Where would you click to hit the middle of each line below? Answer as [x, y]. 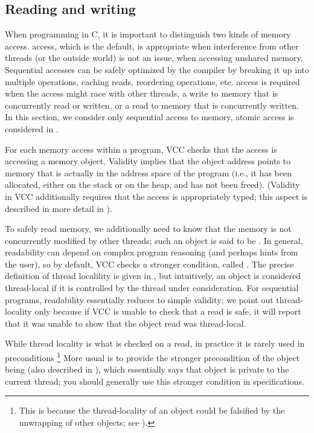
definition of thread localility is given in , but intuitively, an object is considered [153, 276]
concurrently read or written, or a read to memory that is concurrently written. [152, 105]
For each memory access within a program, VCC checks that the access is [141, 149]
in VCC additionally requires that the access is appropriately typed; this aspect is [156, 196]
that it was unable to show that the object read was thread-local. [126, 323]
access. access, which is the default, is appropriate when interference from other [152, 46]
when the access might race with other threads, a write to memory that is [142, 93]
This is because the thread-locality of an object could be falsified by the [152, 410]
